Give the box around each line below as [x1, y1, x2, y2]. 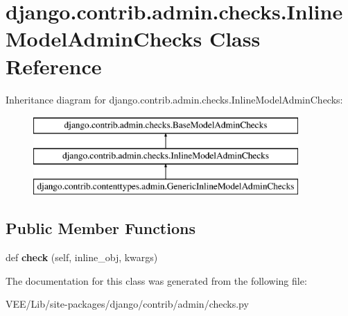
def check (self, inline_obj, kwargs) [6, 250, 158, 265]
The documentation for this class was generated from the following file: [6, 273, 307, 288]
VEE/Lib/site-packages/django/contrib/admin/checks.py [6, 297, 249, 311]
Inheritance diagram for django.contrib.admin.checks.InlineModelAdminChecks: [6, 92, 343, 106]
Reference [6, 51, 102, 80]
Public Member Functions [6, 217, 195, 239]
